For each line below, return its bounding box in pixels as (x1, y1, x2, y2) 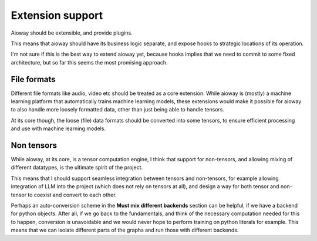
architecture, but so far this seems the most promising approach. (11, 59, 168, 66)
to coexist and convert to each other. (27, 191, 117, 198)
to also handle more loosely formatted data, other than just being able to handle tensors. (11, 106, 224, 113)
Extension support (11, 9, 103, 22)
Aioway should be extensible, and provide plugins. (11, 29, 133, 36)
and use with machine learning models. (11, 125, 106, 132)
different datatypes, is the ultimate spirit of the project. (11, 164, 143, 171)
